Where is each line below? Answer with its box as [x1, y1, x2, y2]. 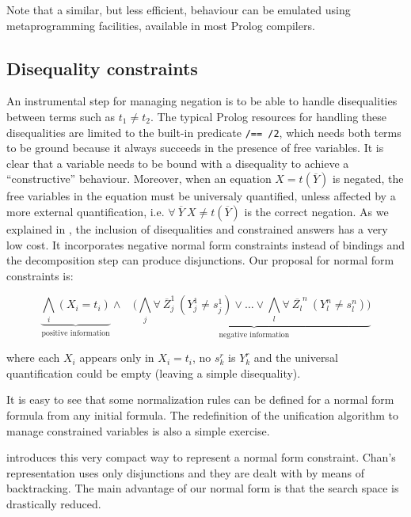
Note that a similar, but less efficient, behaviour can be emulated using [6, 2, 351, 17]
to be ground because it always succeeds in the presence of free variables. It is [6, 139, 384, 156]
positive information [41, 329, 110, 337]
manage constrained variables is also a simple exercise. [6, 422, 270, 439]
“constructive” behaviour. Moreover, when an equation [6, 170, 272, 187]
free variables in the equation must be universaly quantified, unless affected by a [6, 188, 396, 204]
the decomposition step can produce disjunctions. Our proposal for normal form [6, 252, 394, 268]
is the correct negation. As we [244, 203, 389, 220]
